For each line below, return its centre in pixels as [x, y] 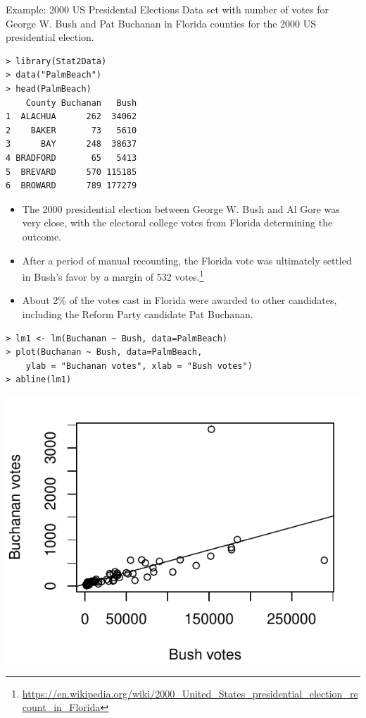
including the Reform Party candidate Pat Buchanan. [138, 314]
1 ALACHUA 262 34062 [71, 117]
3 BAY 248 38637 [71, 144]
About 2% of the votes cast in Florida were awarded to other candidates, [179, 300]
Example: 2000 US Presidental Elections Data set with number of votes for [167, 9]
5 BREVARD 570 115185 [71, 172]
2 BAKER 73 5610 [71, 130]
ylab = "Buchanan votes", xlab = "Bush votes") [139, 366]
